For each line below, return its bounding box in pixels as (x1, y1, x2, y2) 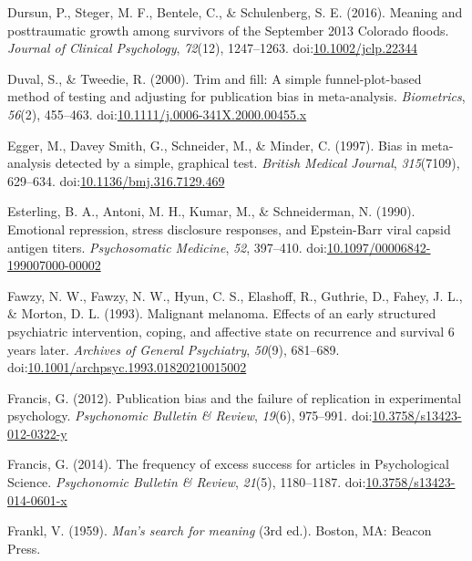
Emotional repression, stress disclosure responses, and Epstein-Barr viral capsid (7, 219, 451, 238)
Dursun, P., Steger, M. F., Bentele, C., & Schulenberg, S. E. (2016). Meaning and (7, 3, 463, 21)
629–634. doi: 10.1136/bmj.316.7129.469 (7, 171, 225, 190)
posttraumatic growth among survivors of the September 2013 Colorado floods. (7, 20, 449, 39)
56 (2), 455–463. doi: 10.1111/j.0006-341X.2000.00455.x (7, 104, 307, 123)
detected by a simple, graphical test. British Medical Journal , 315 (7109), (55, 153, 460, 172)
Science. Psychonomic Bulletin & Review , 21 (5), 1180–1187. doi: (7, 473, 366, 492)
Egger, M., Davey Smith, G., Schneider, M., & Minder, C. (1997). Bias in (7, 135, 417, 154)
